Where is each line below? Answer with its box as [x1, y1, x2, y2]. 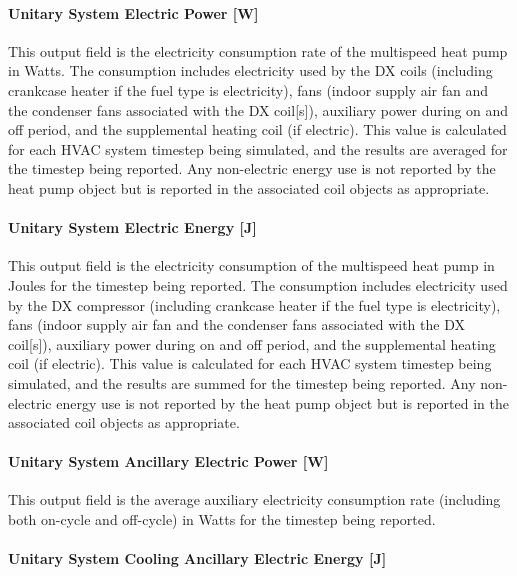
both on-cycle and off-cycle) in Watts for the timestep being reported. [8, 509, 436, 530]
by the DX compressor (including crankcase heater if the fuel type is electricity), [8, 294, 501, 315]
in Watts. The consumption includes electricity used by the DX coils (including [8, 60, 493, 81]
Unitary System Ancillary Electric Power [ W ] [8, 451, 329, 472]
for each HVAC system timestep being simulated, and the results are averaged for [8, 138, 508, 159]
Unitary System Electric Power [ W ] [8, 2, 259, 23]
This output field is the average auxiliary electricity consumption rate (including [8, 489, 501, 510]
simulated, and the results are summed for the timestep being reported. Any [8, 372, 476, 393]
